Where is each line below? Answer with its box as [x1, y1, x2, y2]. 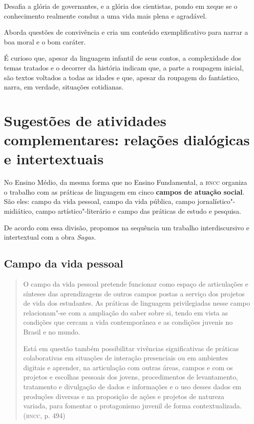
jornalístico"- [197, 196, 235, 206]
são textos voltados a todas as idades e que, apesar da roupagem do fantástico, [4, 72, 240, 82]
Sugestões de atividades [4, 110, 167, 130]
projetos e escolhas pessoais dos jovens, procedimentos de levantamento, [23, 372, 238, 382]
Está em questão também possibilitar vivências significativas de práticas [23, 343, 239, 353]
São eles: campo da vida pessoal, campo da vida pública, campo [4, 196, 195, 206]
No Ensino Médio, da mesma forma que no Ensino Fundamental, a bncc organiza [4, 177, 247, 187]
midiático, [4, 206, 34, 216]
